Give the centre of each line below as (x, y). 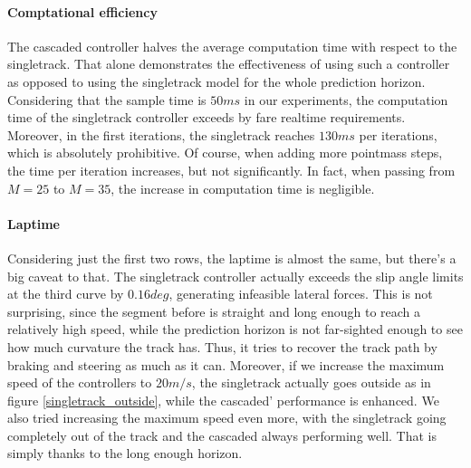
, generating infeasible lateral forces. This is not (301, 294)
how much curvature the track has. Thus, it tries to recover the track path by (222, 346)
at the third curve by (66, 294)
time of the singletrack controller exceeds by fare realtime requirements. (207, 117)
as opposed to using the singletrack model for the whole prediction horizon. (216, 81)
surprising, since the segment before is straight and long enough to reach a (214, 311)
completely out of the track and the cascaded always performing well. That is (222, 435)
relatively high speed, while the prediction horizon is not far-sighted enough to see (235, 329)
